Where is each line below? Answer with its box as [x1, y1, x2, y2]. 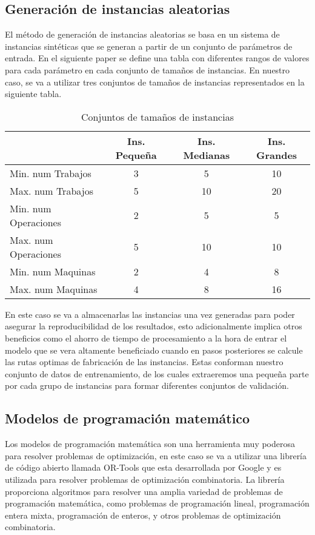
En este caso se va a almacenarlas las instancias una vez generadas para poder [5, 308, 295, 320]
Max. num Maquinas [10, 281, 98, 296]
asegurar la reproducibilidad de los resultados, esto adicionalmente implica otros [5, 320, 302, 332]
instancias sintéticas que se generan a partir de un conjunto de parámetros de [5, 39, 293, 52]
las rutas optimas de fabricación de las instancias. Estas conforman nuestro [5, 355, 283, 368]
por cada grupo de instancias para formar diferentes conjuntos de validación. [5, 379, 289, 392]
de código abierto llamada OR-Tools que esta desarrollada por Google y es [5, 461, 282, 474]
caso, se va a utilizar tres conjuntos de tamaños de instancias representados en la [5, 75, 305, 88]
